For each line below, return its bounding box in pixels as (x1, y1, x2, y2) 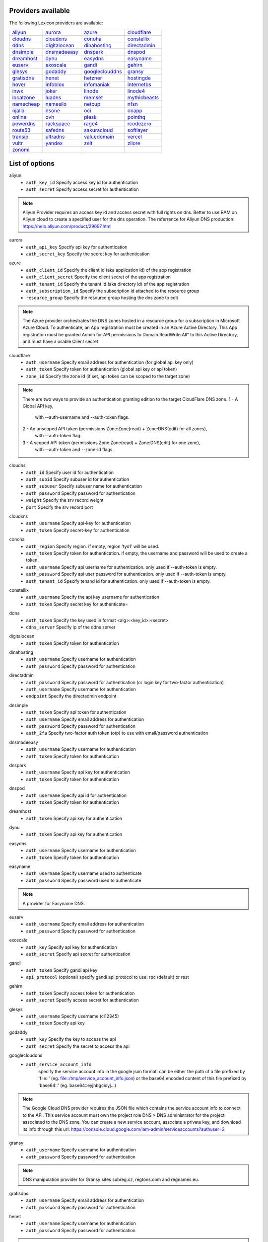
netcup (84, 100, 101, 107)
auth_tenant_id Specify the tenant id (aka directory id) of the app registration (26, 281, 190, 287)
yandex (45, 140, 63, 147)
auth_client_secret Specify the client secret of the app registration (26, 274, 171, 280)
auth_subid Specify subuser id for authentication (26, 476, 129, 482)
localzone (12, 94, 35, 101)
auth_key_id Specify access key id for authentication (26, 179, 138, 185)
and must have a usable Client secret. (22, 338, 100, 345)
